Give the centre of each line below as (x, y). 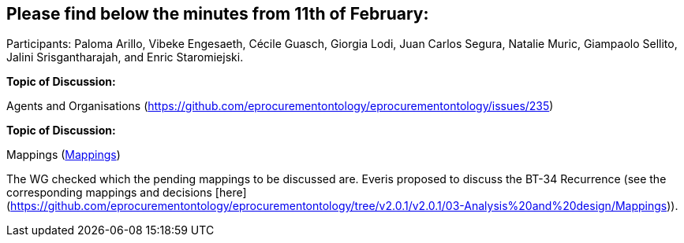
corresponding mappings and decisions (109, 193)
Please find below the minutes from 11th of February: (218, 14)
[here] (231, 193)
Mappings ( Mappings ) (64, 155)
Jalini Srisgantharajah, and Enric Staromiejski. (125, 57)
